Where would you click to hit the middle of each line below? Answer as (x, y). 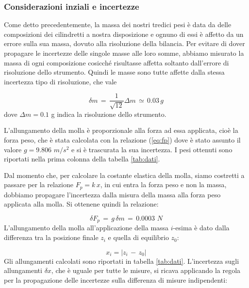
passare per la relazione (39, 184)
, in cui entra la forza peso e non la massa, (163, 184)
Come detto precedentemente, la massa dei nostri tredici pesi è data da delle (118, 24)
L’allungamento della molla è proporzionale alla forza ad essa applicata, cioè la (121, 130)
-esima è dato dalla (201, 228)
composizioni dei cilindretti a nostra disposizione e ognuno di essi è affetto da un (124, 34)
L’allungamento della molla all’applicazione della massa (86, 228)
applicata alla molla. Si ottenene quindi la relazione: (81, 204)
